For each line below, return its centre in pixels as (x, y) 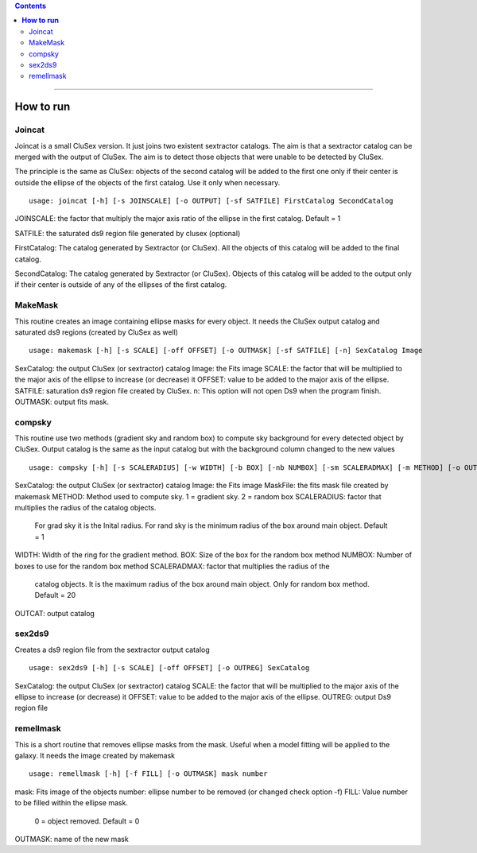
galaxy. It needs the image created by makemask (95, 755)
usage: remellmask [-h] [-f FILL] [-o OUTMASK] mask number (148, 774)
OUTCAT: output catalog (55, 613)
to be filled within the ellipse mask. (72, 803)
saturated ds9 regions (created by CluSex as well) (97, 332)
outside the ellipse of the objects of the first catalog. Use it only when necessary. (147, 182)
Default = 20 (55, 595)
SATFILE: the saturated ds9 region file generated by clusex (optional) (128, 233)
